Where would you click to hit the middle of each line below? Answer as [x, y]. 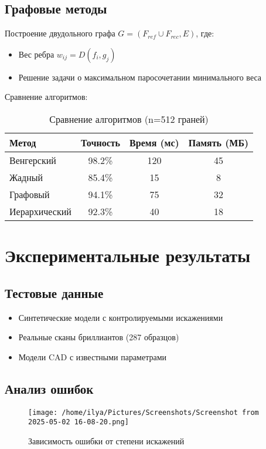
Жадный [26, 177]
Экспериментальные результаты [128, 255]
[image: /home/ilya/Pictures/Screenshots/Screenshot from [144, 412]
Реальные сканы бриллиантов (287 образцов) [99, 337]
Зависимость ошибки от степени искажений [106, 440]
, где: [205, 33]
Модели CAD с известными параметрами [93, 356]
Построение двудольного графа [60, 33]
